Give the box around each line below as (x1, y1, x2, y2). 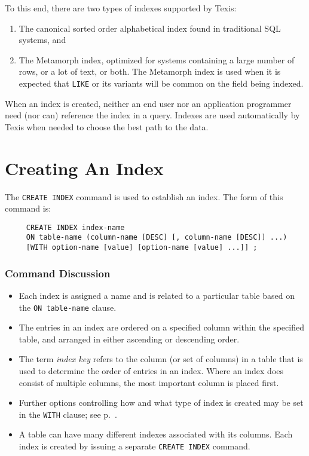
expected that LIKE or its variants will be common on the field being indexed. (19, 76, 304, 89)
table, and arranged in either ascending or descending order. (19, 332, 240, 345)
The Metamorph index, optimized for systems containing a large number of (19, 53, 295, 66)
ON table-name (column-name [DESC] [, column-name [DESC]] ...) (26, 233, 287, 242)
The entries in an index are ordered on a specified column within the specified (19, 321, 304, 333)
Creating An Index (5, 155, 164, 180)
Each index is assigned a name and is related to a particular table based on (19, 289, 295, 301)
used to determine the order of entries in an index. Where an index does (19, 365, 283, 377)
